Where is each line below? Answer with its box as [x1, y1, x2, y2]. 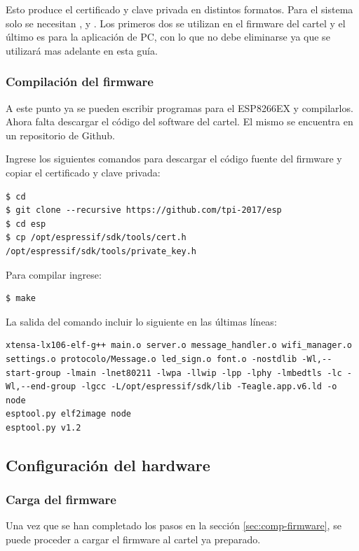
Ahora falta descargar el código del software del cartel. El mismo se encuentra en [6, 114, 353, 129]
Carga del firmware [6, 491, 116, 508]
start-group [6, 368, 61, 378]
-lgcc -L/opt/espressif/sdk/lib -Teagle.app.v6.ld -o [81, 382, 337, 392]
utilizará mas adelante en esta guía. [6, 43, 158, 57]
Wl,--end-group [6, 382, 76, 392]
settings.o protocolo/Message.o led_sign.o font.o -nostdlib [6, 354, 297, 364]
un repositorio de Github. [6, 127, 115, 142]
